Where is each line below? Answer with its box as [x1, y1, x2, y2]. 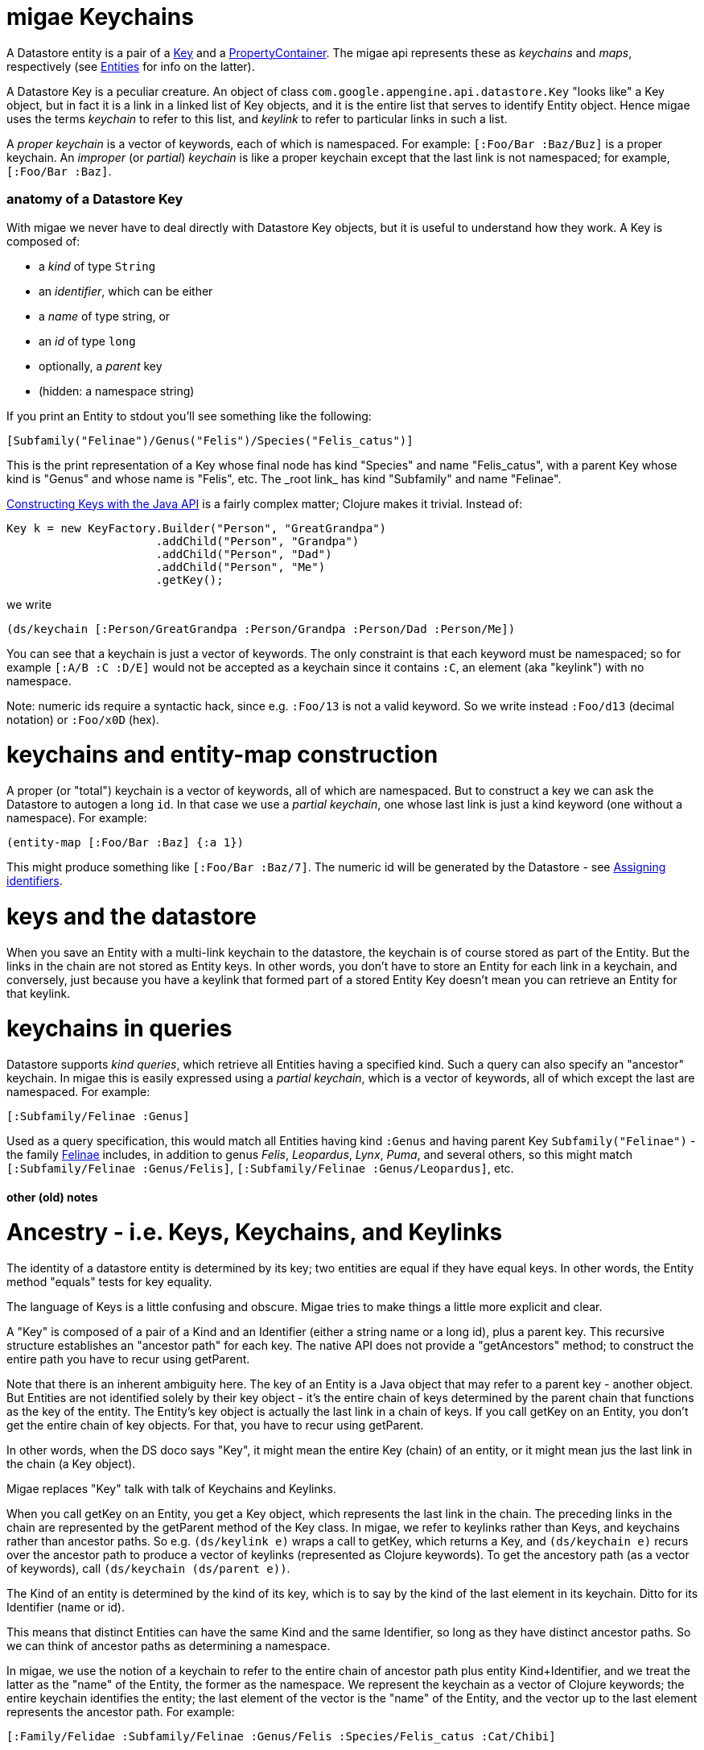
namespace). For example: [6, 811, 147, 825]
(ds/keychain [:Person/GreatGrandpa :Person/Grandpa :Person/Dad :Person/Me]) [6, 622, 516, 635]
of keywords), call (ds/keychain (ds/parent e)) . [6, 1562, 290, 1576]
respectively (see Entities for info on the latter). [6, 59, 255, 73]
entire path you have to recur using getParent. [6, 1352, 250, 1367]
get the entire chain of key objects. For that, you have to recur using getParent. [6, 1418, 424, 1433]
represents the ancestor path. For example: [6, 1705, 235, 1719]
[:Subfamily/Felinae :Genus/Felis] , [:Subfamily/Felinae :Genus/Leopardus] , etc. [6, 1161, 514, 1175]
